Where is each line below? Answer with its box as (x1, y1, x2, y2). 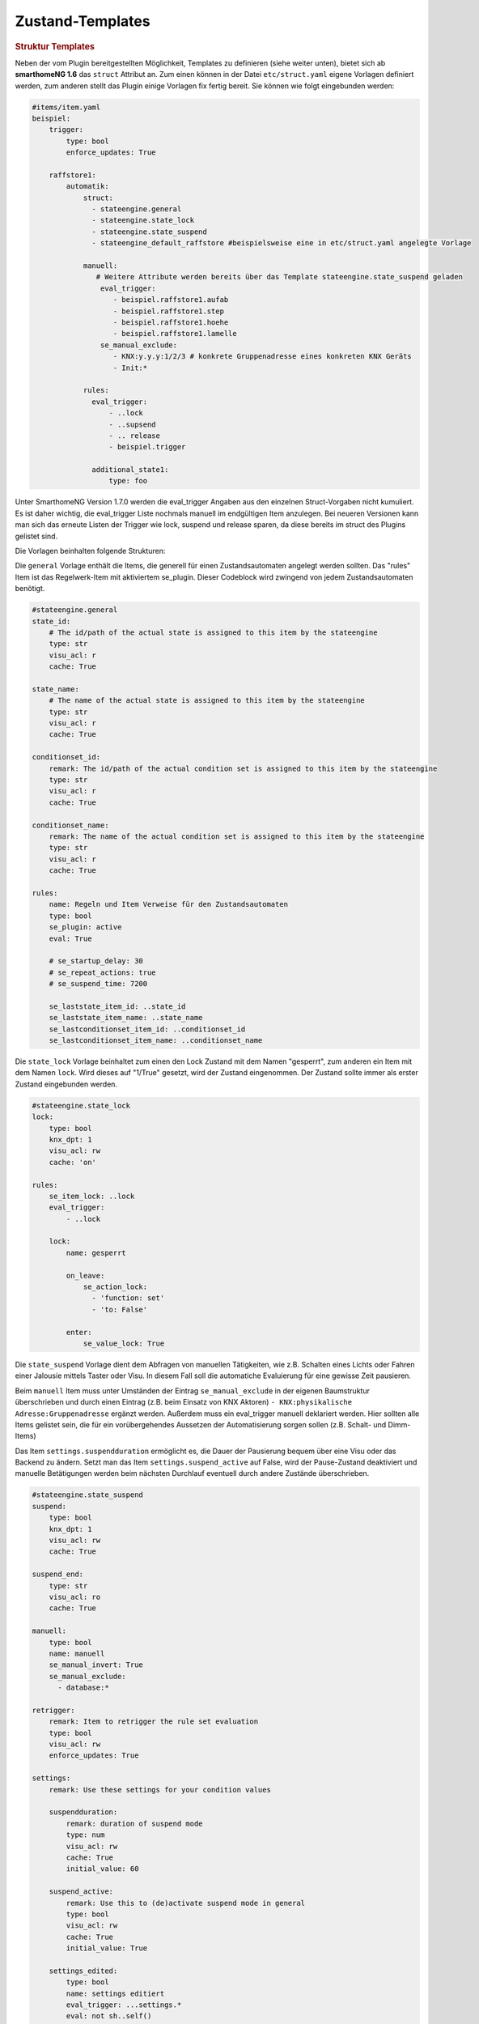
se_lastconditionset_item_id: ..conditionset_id (49, 1024, 246, 1034)
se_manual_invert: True (49, 1660, 143, 1669)
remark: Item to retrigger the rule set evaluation (49, 1717, 259, 1726)
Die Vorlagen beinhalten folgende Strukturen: (15, 546, 166, 556)
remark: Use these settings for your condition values (49, 1785, 271, 1794)
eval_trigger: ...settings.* (66, 2001, 182, 2009)
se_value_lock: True (83, 1338, 165, 1348)
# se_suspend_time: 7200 (49, 980, 148, 989)
